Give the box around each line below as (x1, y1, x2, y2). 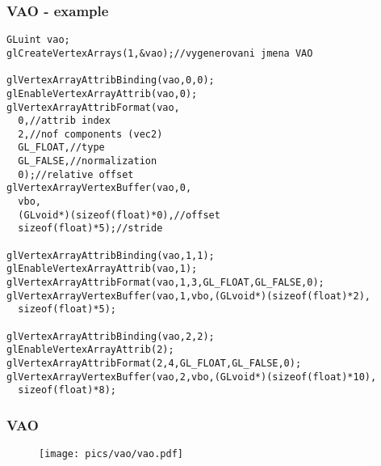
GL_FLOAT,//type (18, 142, 105, 154)
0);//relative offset (18, 168, 134, 180)
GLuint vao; (6, 34, 70, 46)
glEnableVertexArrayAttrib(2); (6, 344, 174, 356)
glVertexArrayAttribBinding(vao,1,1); (6, 249, 215, 261)
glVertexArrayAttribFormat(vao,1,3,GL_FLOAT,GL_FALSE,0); (6, 277, 324, 289)
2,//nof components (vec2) (18, 128, 163, 140)
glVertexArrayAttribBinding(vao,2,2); (6, 330, 215, 342)
